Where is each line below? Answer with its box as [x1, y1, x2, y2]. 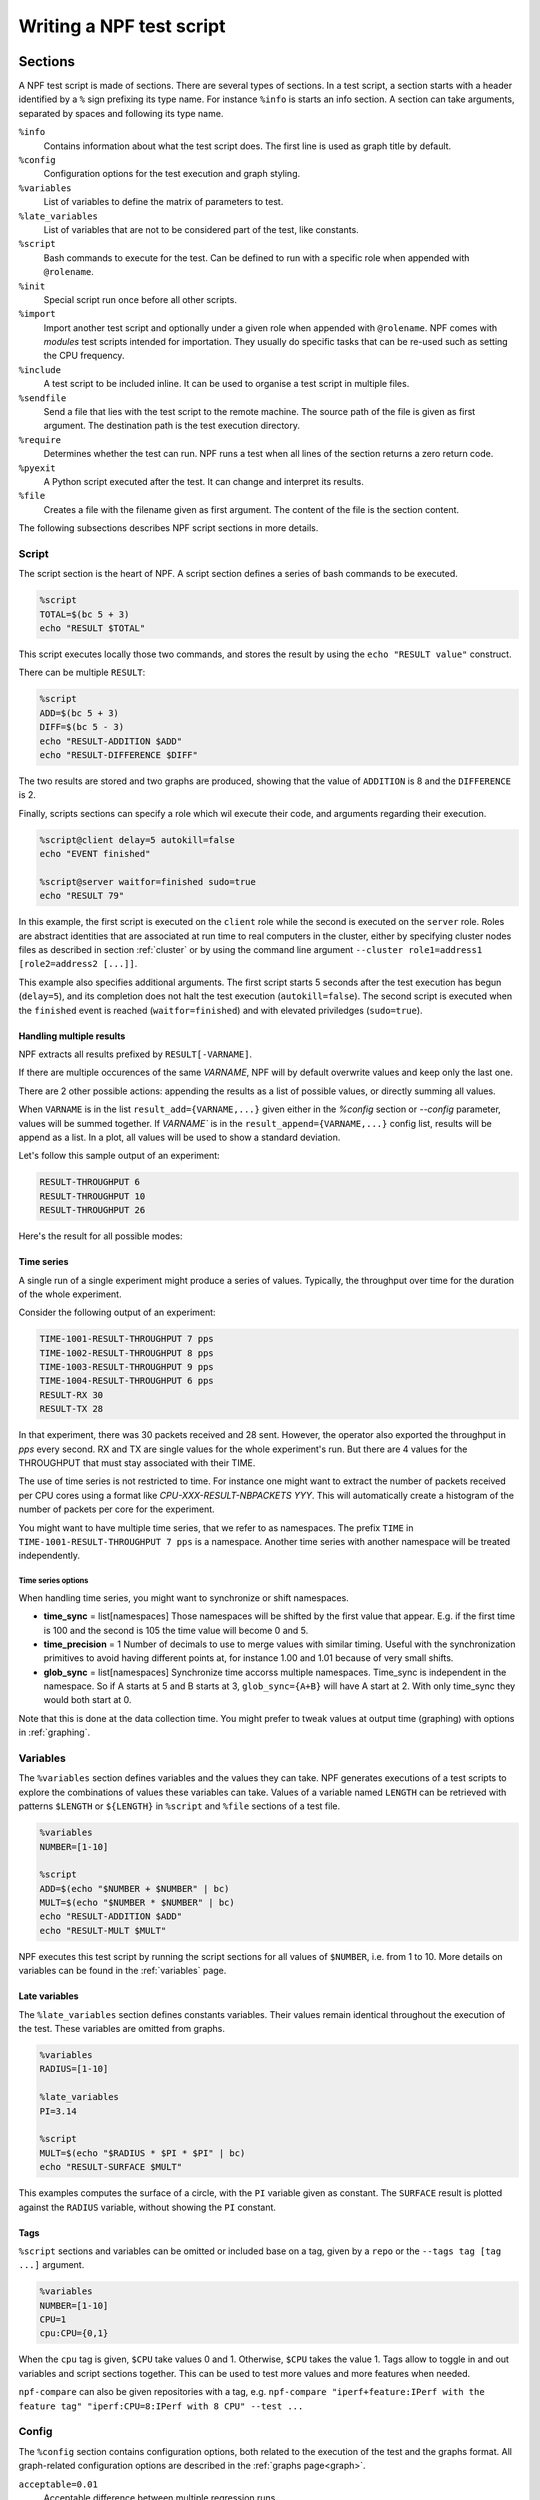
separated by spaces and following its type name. [18, 107, 224, 119]
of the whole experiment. [18, 1288, 122, 1300]
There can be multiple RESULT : [18, 666, 146, 679]
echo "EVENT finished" [39, 848, 151, 860]
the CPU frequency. [43, 350, 125, 362]
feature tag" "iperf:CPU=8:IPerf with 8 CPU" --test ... [18, 2400, 304, 2412]
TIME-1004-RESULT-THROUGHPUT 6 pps [39, 1375, 214, 1387]
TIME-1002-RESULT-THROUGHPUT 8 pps [39, 1347, 214, 1359]
